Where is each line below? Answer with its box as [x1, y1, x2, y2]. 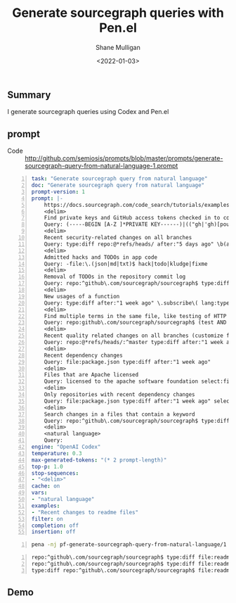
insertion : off [31, 528, 76, 535]
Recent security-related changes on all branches [44, 234, 192, 241]
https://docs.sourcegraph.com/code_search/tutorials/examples [44, 201, 230, 208]
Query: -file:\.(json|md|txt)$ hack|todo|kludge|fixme [44, 260, 208, 267]
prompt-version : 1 [31, 188, 86, 195]
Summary [7, 89, 51, 101]
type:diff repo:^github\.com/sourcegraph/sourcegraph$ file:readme [31, 566, 233, 574]
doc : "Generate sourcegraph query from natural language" [31, 182, 205, 189]
